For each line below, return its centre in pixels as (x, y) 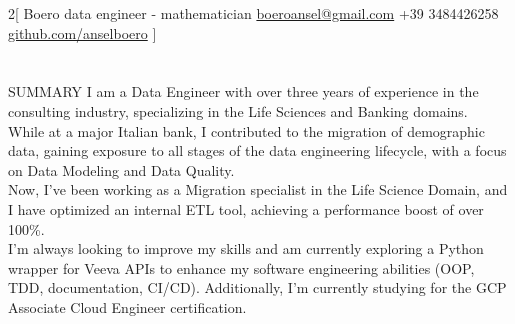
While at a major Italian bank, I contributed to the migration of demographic (246, 130)
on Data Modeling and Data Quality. (121, 169)
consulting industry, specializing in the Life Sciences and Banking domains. (238, 110)
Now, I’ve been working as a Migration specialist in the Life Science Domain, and (258, 189)
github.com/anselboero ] (82, 32)
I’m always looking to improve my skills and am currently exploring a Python (246, 248)
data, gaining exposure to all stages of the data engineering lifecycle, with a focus (257, 150)
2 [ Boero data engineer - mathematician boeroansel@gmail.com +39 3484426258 (253, 13)
